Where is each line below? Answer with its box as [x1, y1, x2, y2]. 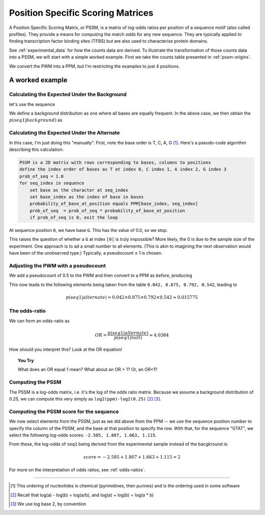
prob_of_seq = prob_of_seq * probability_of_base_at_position [29, 208, 185, 213]
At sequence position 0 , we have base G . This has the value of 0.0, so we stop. [9, 228, 168, 233]
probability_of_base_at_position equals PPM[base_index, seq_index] [29, 201, 198, 206]
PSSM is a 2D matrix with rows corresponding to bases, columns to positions [19, 160, 211, 165]
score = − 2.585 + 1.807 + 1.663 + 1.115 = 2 [83, 454, 181, 459]
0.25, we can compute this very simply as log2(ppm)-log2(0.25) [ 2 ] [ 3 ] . [9, 396, 161, 402]
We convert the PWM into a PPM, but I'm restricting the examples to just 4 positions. [9, 63, 180, 69]
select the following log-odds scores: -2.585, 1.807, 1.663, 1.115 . [9, 432, 157, 438]
